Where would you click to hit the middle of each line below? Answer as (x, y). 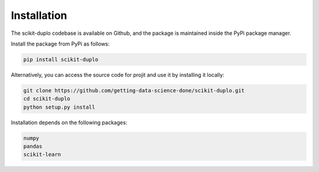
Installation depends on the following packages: (69, 122)
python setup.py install (59, 107)
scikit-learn (42, 155)
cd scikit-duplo (47, 99)
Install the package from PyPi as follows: (60, 44)
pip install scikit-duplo (61, 59)
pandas (33, 147)
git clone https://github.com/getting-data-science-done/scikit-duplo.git (134, 90)
